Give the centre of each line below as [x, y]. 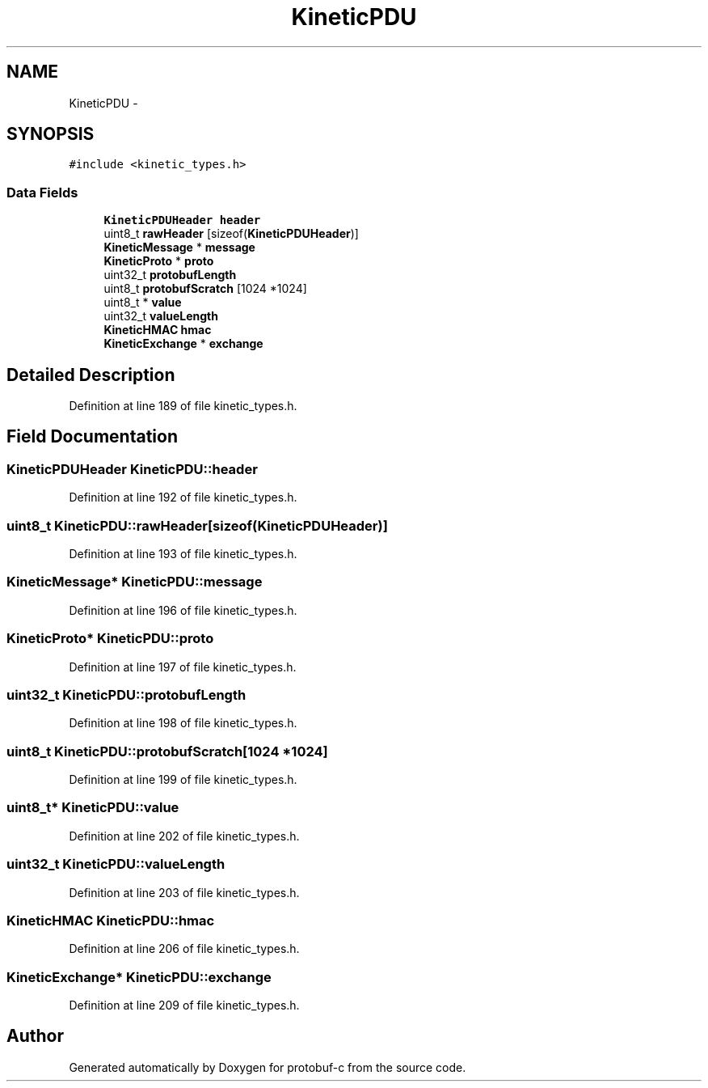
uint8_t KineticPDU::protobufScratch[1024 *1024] [167, 751]
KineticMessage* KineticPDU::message [135, 582]
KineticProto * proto [159, 261]
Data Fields [42, 192]
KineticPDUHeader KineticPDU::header [132, 469]
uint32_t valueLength [161, 316]
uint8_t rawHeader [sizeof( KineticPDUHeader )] [231, 234]
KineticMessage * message [179, 248]
